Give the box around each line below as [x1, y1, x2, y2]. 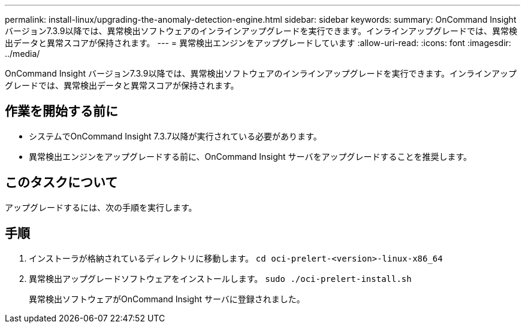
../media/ [5, 48, 40, 59]
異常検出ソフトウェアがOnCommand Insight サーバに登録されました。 [29, 293, 305, 304]
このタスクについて [5, 175, 118, 190]
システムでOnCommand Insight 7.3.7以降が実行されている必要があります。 [29, 130, 322, 141]
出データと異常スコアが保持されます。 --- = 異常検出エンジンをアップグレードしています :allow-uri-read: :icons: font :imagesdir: [5, 38, 511, 48]
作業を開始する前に [5, 104, 118, 119]
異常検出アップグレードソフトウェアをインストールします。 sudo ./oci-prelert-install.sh [29, 273, 412, 284]
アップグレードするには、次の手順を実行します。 [5, 202, 197, 212]
